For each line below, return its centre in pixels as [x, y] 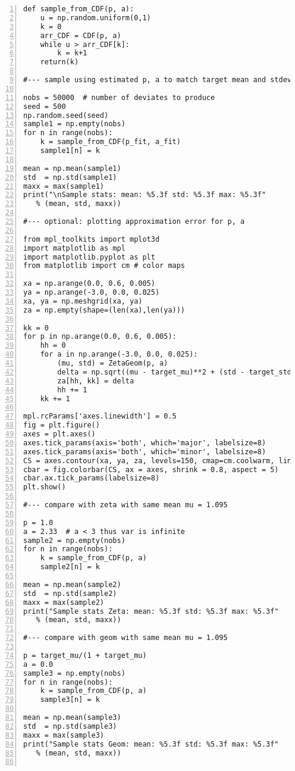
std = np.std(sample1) [70, 177]
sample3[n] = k [70, 700]
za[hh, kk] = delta [96, 381]
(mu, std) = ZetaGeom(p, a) [113, 363]
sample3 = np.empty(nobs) [74, 673]
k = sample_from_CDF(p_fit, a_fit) [110, 142]
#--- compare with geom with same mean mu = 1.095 [125, 638]
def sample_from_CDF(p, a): [79, 9]
